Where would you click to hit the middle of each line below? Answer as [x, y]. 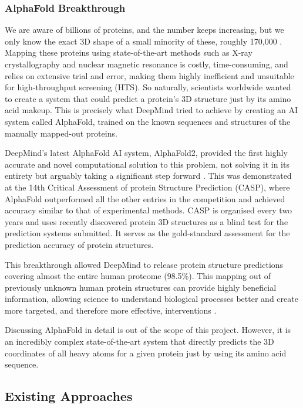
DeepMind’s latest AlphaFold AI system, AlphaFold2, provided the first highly [146, 153]
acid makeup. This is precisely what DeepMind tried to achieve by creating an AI [151, 110]
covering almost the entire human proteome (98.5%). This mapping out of [138, 276]
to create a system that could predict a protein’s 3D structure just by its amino [148, 98]
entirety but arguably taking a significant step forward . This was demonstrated [148, 176]
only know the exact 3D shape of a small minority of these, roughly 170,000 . [144, 41]
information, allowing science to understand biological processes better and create [151, 299]
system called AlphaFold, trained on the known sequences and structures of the [148, 121]
